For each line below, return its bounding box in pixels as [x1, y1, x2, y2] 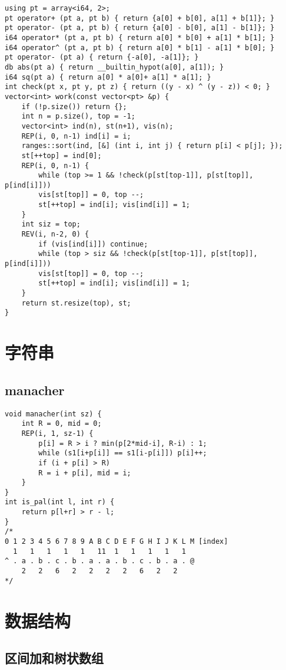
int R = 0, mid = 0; [21, 419, 102, 428]
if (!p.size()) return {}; [21, 102, 127, 111]
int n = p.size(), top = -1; [21, 112, 135, 121]
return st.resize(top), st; [21, 298, 131, 307]
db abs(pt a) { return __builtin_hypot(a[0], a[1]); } [5, 63, 224, 71]
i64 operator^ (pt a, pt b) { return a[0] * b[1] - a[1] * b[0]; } [5, 43, 275, 52]
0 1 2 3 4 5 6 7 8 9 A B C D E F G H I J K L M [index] [5, 537, 228, 546]
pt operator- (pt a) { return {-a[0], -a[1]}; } [5, 53, 199, 62]
